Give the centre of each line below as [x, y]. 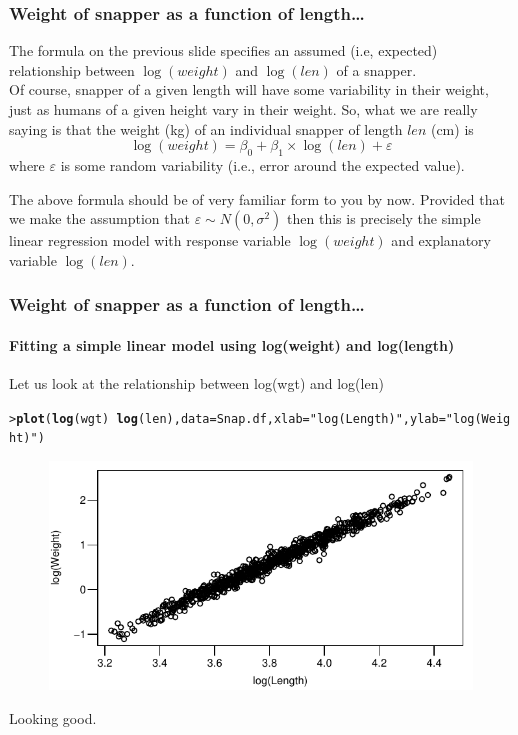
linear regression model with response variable [150, 240]
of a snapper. [376, 69]
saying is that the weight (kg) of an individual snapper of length [206, 128]
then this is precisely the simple [384, 218]
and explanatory [441, 240]
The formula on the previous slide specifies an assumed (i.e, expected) [223, 50]
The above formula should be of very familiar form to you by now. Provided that [257, 198]
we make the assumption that [99, 218]
